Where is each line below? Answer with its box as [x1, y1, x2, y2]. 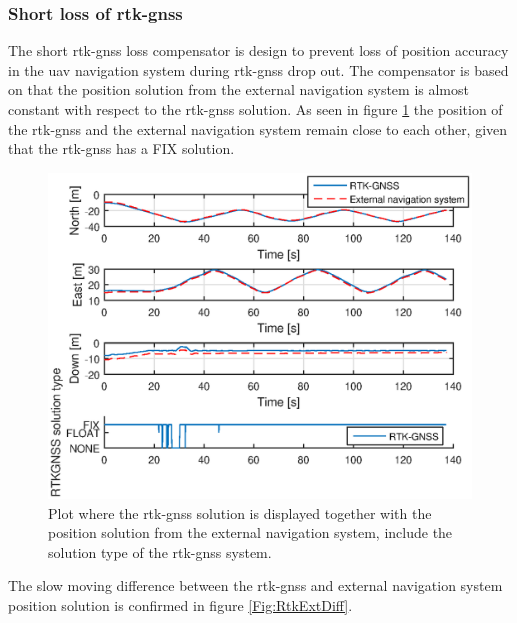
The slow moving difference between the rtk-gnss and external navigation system [8, 575, 503, 596]
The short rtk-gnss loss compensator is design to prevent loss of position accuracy [8, 40, 509, 61]
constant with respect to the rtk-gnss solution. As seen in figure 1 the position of [8, 99, 503, 119]
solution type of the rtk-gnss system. [48, 541, 272, 562]
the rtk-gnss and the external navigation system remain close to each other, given [8, 118, 508, 139]
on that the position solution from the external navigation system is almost [8, 79, 469, 100]
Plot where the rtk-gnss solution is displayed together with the [48, 502, 432, 523]
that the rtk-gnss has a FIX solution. [8, 138, 235, 159]
